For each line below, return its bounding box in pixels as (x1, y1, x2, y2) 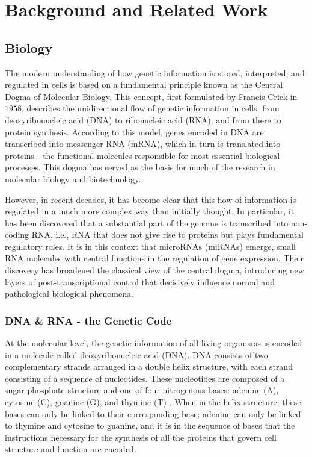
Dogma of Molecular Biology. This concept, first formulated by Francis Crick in (5, 90, 298, 102)
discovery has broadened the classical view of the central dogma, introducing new (5, 264, 304, 276)
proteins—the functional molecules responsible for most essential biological (5, 149, 280, 161)
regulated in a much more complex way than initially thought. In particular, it (5, 205, 295, 217)
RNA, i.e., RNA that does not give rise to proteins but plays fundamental (31, 228, 304, 241)
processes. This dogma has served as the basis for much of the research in (5, 161, 275, 173)
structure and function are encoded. (5, 443, 136, 455)
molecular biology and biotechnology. (5, 172, 141, 185)
